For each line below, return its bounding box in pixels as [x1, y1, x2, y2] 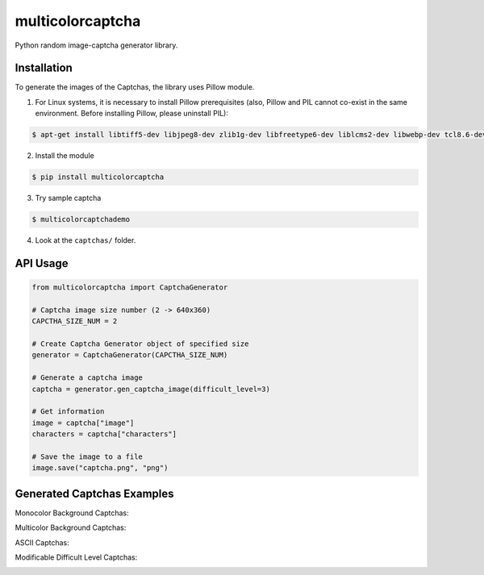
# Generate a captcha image [31, 373, 143, 382]
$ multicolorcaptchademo [31, 215, 131, 224]
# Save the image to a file [31, 452, 143, 461]
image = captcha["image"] [31, 418, 135, 427]
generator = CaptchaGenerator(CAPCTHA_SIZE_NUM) [31, 351, 228, 360]
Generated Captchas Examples [15, 486, 174, 500]
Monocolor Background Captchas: [15, 508, 129, 518]
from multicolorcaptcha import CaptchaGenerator [31, 283, 228, 292]
